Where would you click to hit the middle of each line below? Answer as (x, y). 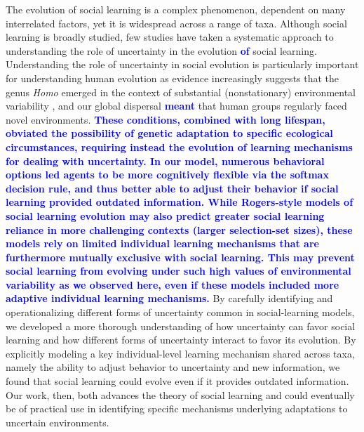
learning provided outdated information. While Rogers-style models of (180, 202)
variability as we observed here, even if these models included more (173, 284)
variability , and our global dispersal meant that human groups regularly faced (176, 106)
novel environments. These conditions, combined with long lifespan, (166, 119)
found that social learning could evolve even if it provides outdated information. (177, 381)
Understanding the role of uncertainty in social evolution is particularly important (182, 64)
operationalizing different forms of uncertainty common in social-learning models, (180, 312)
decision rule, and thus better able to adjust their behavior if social (172, 188)
